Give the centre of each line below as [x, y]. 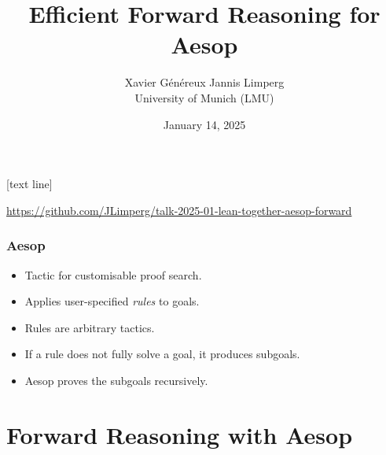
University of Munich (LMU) [204, 97]
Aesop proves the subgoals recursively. [116, 380]
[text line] [29, 184]
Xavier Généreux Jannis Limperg [204, 82]
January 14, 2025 [204, 124]
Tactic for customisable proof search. [113, 274]
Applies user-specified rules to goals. [112, 301]
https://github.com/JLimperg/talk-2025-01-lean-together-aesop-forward [179, 210]
